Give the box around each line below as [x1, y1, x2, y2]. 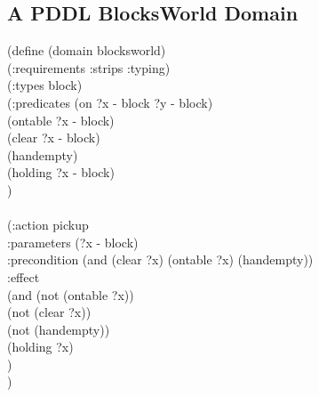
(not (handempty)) [7, 320, 110, 338]
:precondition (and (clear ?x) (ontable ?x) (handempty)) [7, 250, 314, 269]
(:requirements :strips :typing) [7, 58, 171, 77]
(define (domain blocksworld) [7, 41, 166, 60]
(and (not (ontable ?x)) [7, 285, 134, 304]
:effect [7, 267, 40, 286]
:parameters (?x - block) [7, 232, 139, 251]
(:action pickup [7, 215, 89, 234]
